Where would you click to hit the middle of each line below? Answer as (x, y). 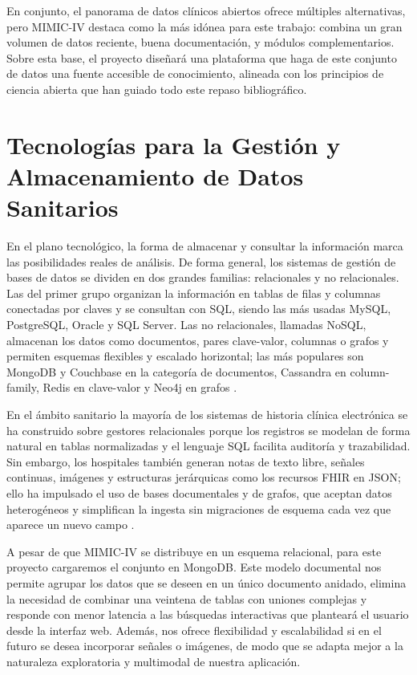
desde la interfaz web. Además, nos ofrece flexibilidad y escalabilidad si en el (194, 630)
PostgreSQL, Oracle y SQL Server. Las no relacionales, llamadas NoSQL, (186, 325)
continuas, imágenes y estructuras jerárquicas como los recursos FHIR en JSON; (204, 477)
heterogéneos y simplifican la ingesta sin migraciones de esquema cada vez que (199, 508)
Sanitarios (63, 207)
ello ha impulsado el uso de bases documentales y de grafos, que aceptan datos (199, 492)
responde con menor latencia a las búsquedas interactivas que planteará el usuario (208, 614)
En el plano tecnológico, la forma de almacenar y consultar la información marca (205, 246)
